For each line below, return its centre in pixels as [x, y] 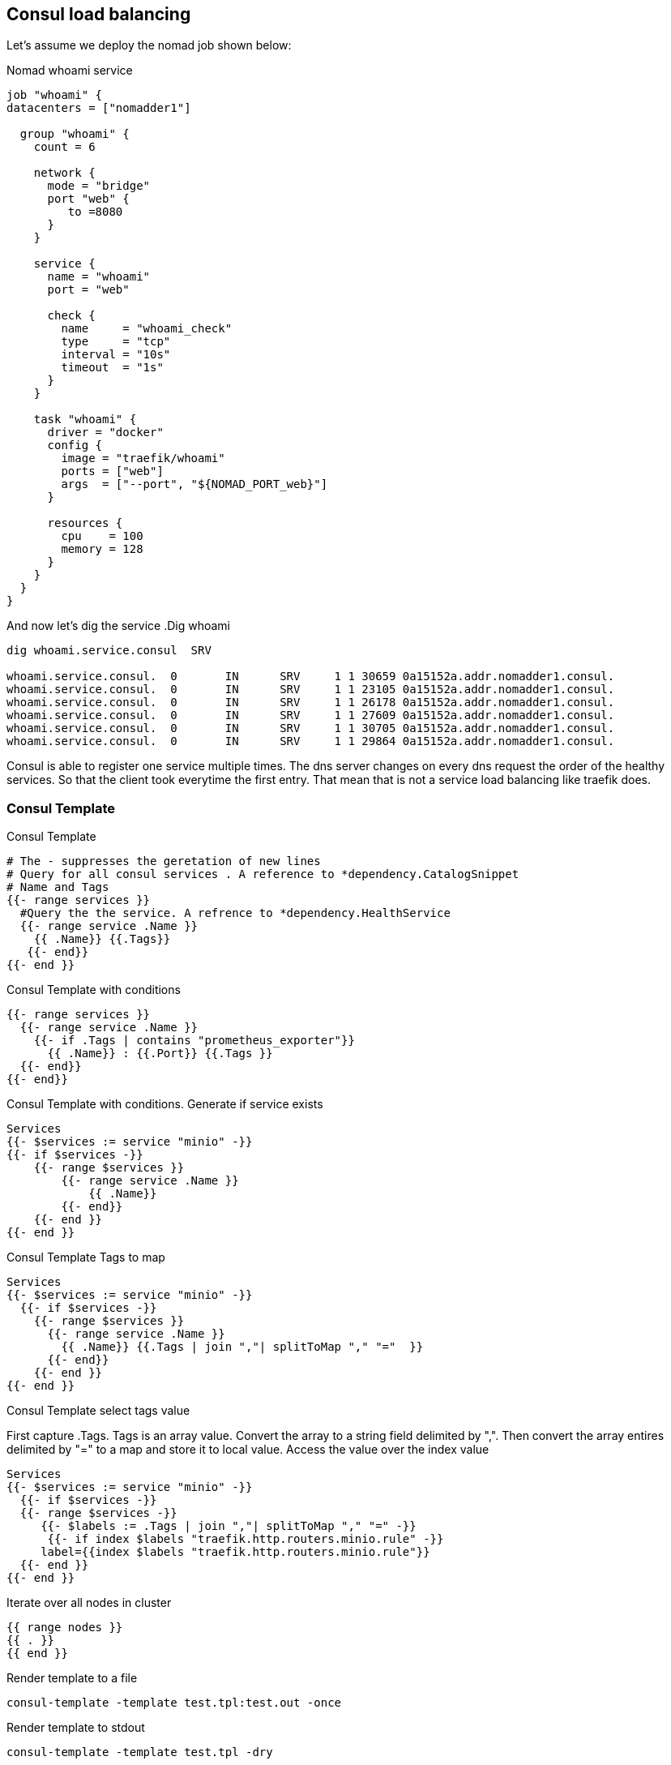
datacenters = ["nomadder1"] [99, 108]
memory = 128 [102, 549]
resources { [85, 523]
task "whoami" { [85, 420]
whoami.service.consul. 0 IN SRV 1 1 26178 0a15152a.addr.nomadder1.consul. [311, 703]
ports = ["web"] [112, 471]
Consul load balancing [99, 14]
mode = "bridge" [99, 186]
